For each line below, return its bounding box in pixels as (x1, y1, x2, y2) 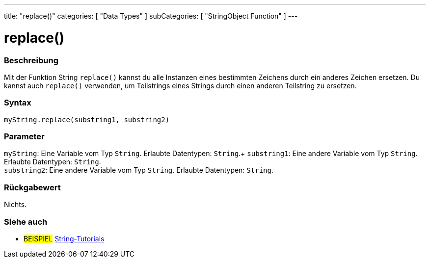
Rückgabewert (4, 182, 61, 192)
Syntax (4, 98, 31, 108)
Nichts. (4, 200, 27, 209)
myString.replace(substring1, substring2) (4, 115, 170, 124)
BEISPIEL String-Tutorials (24, 234, 105, 243)
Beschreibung (4, 55, 59, 65)
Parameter (4, 131, 45, 141)
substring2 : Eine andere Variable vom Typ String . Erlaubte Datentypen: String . (4, 166, 273, 175)
